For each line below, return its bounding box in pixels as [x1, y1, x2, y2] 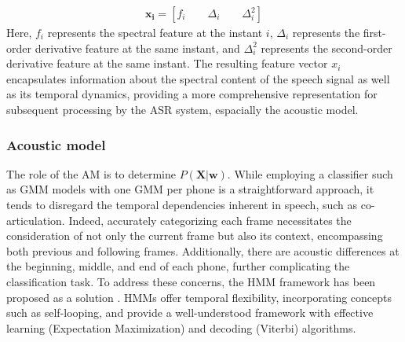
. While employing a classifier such [227, 165, 393, 182]
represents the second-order [261, 39, 392, 56]
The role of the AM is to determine [6, 165, 176, 182]
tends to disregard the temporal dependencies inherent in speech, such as [6, 197, 358, 212]
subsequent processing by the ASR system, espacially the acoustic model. [6, 101, 359, 117]
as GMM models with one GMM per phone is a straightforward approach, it [6, 181, 374, 197]
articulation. [6, 211, 65, 228]
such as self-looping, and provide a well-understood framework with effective [6, 304, 374, 321]
